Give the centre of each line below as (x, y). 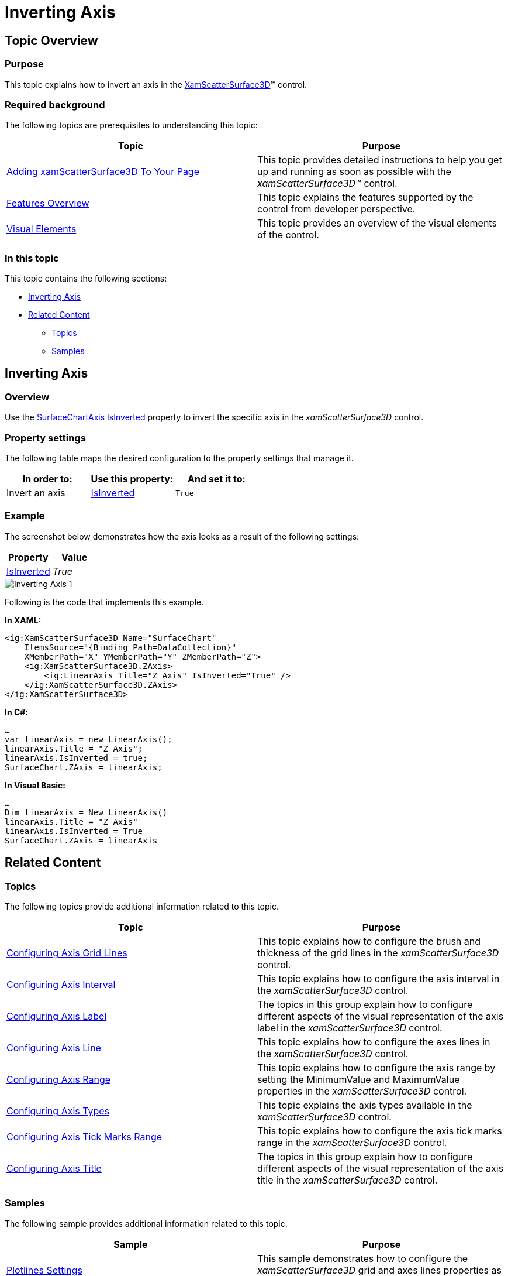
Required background (55, 104)
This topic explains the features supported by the (365, 198)
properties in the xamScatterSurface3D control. (362, 1091)
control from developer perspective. (336, 209)
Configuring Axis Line (54, 1047)
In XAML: (23, 620)
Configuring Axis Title (54, 1168)
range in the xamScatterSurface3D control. (352, 1142)
